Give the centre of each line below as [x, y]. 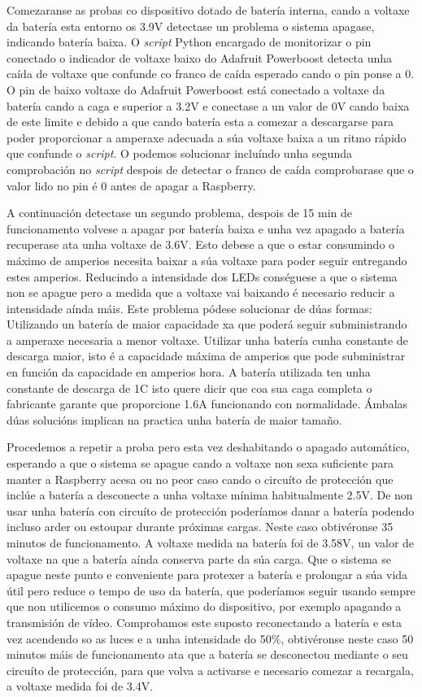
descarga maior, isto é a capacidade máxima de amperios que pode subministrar [206, 356]
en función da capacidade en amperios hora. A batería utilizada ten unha [189, 372]
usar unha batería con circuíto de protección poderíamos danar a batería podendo [211, 510]
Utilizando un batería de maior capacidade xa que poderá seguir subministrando [207, 324]
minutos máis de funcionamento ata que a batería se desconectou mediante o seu [207, 654]
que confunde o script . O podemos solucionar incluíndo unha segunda [179, 153]
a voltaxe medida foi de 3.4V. [80, 686]
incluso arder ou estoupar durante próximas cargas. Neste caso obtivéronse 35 [200, 527]
